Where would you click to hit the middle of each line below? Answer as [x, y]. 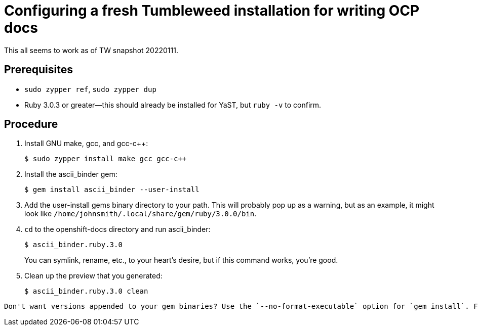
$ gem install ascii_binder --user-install [112, 190]
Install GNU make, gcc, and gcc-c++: [86, 144]
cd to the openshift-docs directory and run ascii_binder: [117, 229]
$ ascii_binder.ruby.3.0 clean [86, 291]
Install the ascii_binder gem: [71, 174]
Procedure [31, 124]
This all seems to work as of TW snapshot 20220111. [91, 50]
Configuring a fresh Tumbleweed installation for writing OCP [212, 11]
